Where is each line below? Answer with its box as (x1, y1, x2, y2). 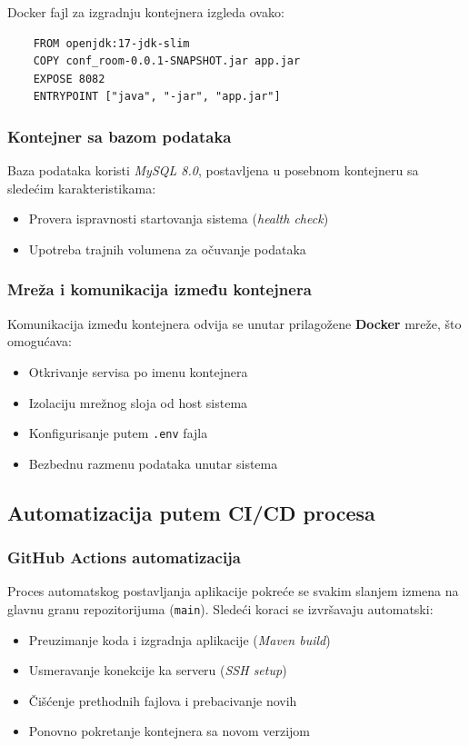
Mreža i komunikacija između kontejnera (7, 278, 312, 301)
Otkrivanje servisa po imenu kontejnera (28, 362, 248, 381)
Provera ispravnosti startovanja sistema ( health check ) (28, 209, 329, 228)
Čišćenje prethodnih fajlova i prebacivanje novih (28, 691, 297, 710)
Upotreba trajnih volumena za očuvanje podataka (28, 239, 306, 258)
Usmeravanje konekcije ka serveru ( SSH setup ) (28, 661, 287, 680)
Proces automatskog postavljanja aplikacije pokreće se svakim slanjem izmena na (7, 582, 459, 601)
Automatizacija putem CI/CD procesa (7, 498, 375, 526)
